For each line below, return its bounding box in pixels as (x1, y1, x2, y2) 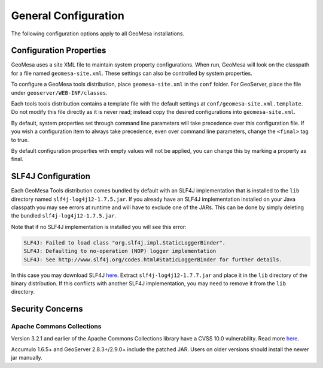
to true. (11, 136, 29, 143)
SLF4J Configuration (11, 171, 91, 182)
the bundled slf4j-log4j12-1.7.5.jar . (11, 212, 117, 219)
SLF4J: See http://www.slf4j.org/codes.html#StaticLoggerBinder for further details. (23, 256, 282, 263)
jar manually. (11, 354, 43, 361)
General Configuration (11, 9, 125, 22)
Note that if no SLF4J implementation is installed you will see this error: (11, 223, 187, 230)
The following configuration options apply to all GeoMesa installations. (11, 30, 185, 37)
